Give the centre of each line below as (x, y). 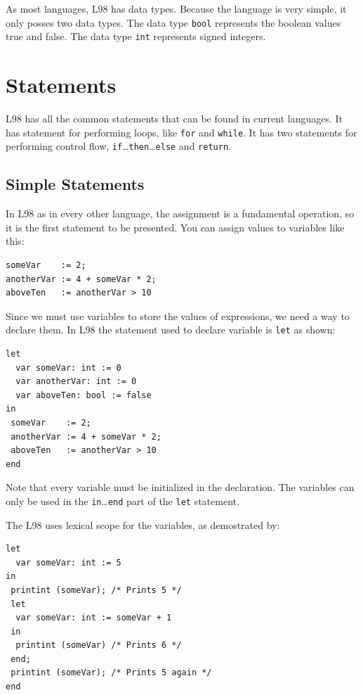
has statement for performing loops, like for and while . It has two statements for (181, 132)
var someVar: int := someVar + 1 (94, 618)
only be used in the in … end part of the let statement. (123, 500)
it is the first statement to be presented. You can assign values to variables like (175, 227)
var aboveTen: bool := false (84, 395)
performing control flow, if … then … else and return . (118, 146)
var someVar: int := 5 (68, 562)
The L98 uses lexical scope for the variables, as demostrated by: (143, 524)
